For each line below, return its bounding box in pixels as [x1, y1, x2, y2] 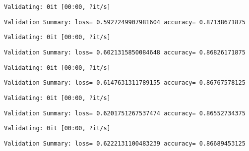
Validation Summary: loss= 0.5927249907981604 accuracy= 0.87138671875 [4, 18, 246, 26]
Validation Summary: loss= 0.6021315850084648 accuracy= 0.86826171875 [4, 49, 246, 56]
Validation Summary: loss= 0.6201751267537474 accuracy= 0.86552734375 [4, 109, 246, 117]
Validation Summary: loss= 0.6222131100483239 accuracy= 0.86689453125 [4, 140, 246, 147]
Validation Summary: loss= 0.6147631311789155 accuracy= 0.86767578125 [4, 79, 246, 87]
